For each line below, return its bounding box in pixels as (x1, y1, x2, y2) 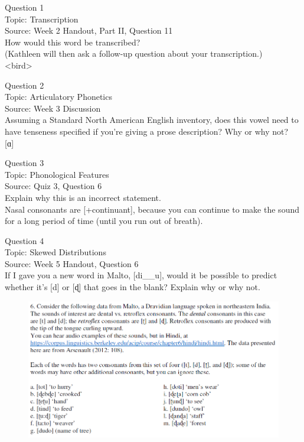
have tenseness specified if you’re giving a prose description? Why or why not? (5, 125, 289, 137)
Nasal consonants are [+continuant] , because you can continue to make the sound (5, 203, 299, 215)
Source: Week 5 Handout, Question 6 (5, 257, 139, 269)
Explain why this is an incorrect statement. (5, 191, 161, 203)
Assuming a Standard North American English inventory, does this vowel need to (5, 113, 299, 126)
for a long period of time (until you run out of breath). (5, 214, 203, 227)
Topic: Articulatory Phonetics (5, 90, 112, 103)
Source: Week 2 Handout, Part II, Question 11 (5, 24, 173, 37)
